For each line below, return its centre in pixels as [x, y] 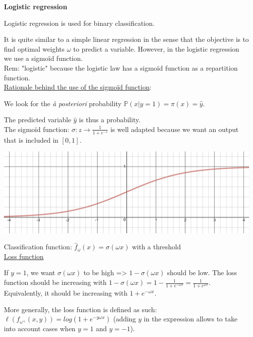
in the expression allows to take [190, 319]
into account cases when [40, 328]
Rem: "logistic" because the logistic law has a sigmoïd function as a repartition [121, 67]
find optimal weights [34, 48]
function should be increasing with [55, 282]
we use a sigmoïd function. [43, 58]
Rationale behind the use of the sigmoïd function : [78, 87]
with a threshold [156, 247]
